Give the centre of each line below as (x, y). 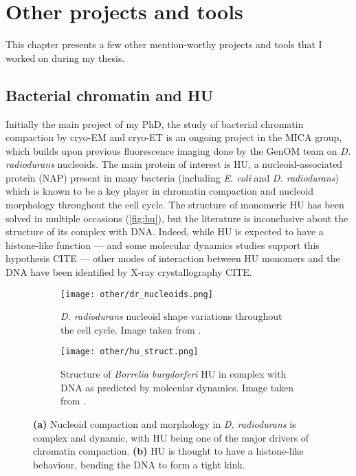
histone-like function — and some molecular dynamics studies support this (163, 245)
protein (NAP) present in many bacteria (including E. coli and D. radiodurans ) (173, 177)
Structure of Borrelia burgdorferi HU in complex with (174, 374)
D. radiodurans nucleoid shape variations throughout (171, 316)
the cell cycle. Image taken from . (131, 329)
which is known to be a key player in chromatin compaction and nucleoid (160, 191)
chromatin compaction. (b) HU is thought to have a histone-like (168, 451)
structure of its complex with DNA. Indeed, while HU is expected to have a (165, 231)
